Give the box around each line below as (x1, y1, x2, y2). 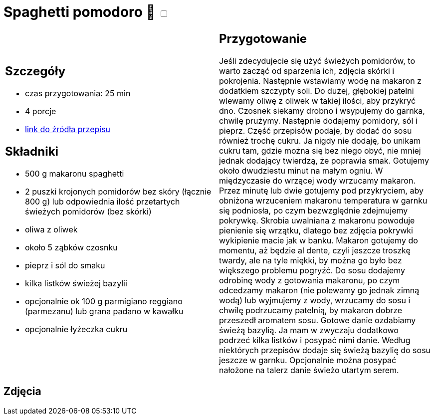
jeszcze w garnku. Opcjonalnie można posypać (219, 355, 397, 365)
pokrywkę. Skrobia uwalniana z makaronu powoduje (219, 215, 415, 225)
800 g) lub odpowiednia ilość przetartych (25, 197, 180, 207)
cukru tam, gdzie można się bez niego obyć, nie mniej (219, 145, 421, 156)
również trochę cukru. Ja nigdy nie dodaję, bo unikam (219, 135, 421, 146)
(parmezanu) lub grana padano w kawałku (25, 306, 184, 317)
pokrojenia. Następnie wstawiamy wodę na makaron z (219, 75, 422, 86)
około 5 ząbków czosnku (25, 242, 118, 253)
